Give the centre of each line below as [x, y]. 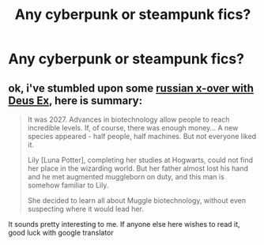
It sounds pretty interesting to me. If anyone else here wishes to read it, [124, 224]
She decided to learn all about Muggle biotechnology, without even [137, 200]
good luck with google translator [61, 232]
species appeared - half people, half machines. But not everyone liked [142, 136]
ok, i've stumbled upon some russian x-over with [131, 88]
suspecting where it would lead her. [86, 209]
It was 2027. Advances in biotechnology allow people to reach [128, 119]
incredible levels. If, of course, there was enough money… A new [133, 128]
